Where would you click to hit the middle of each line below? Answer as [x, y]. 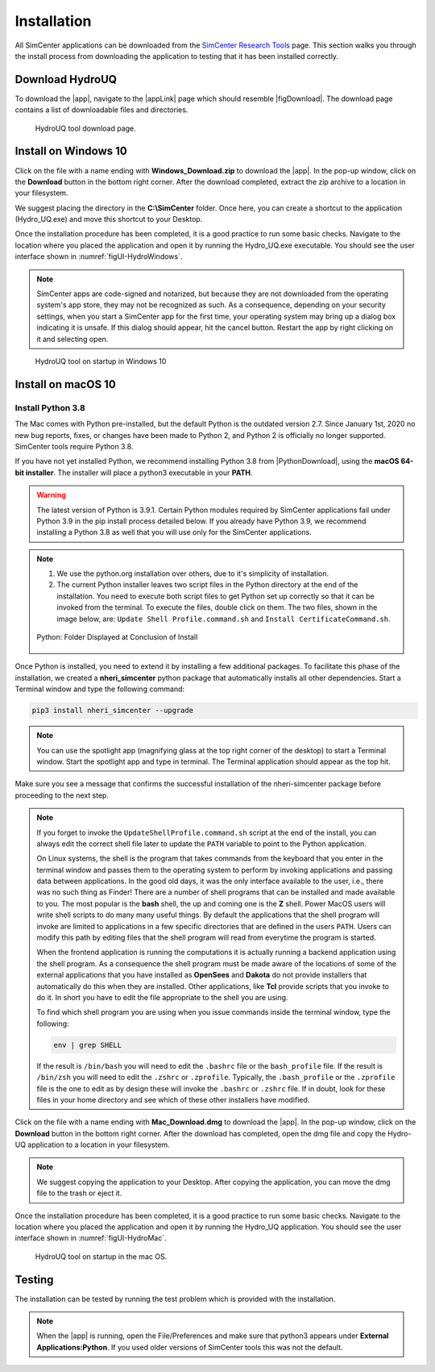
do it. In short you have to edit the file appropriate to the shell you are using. [162, 997]
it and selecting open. [72, 339]
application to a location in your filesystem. [99, 1145]
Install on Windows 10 [71, 151]
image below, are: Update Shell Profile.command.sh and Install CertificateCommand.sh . [224, 619]
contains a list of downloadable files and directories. [101, 110]
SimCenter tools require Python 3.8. [74, 446]
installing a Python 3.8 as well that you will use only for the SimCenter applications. [174, 532]
